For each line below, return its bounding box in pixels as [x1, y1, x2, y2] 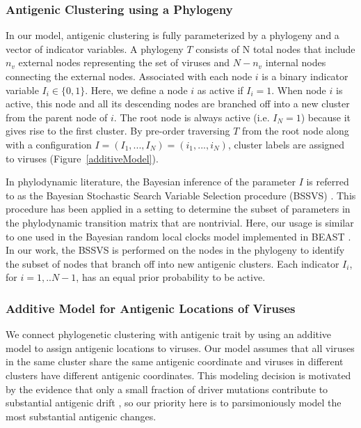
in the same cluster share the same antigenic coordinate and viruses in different [6, 354, 344, 369]
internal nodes [265, 55, 326, 70]
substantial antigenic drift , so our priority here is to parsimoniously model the [6, 395, 342, 410]
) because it [300, 109, 351, 124]
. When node [271, 82, 326, 97]
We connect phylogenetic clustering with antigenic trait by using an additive [6, 327, 332, 342]
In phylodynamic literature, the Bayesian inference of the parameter [6, 174, 296, 189]
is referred [306, 174, 349, 189]
